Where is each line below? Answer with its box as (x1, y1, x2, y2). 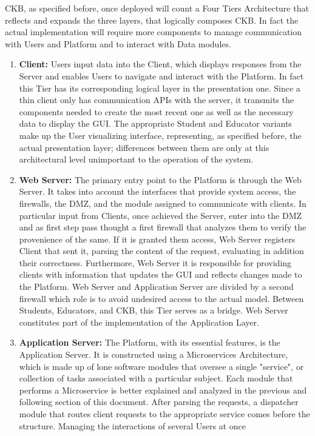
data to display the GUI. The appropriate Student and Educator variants (19, 117, 292, 130)
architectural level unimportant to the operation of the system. (19, 153, 254, 166)
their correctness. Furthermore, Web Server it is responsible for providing (19, 256, 292, 269)
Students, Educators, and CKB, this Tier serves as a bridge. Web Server (19, 304, 288, 317)
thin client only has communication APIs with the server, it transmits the (19, 93, 294, 106)
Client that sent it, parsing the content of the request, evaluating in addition (19, 244, 304, 257)
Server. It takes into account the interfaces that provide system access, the (19, 185, 296, 198)
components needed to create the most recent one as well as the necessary (19, 105, 294, 118)
